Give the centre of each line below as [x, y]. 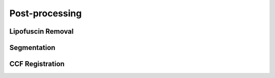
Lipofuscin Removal [42, 31]
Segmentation [32, 48]
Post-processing [46, 13]
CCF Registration [37, 64]
